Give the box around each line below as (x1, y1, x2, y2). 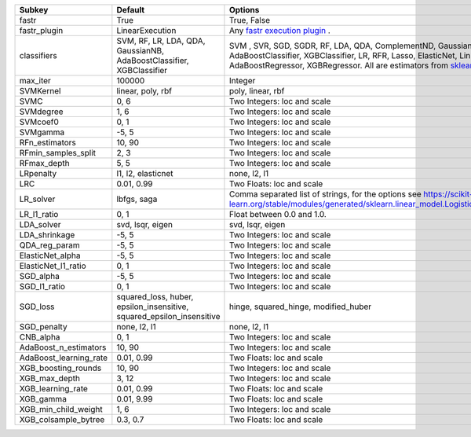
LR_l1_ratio (19, 209, 59, 219)
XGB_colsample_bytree (19, 414, 105, 424)
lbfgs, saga (116, 193, 158, 204)
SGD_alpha (19, 271, 60, 281)
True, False (228, 15, 271, 25)
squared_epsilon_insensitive (116, 311, 221, 321)
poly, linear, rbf (228, 86, 285, 96)
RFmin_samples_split (19, 148, 97, 158)
